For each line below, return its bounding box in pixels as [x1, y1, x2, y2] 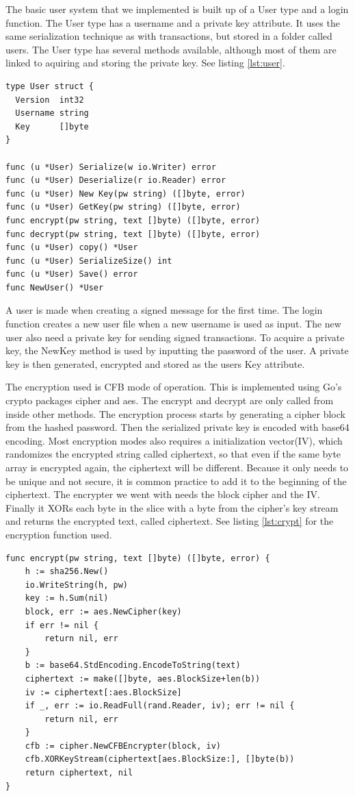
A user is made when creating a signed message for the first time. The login [5, 303, 323, 317]
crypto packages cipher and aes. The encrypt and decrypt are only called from [5, 393, 334, 408]
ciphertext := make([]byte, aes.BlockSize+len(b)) [25, 673, 261, 684]
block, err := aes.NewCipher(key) [25, 606, 182, 617]
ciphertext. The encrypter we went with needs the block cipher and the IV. [5, 487, 320, 501]
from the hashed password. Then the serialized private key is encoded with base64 [5, 420, 350, 434]
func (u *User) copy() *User [5, 242, 138, 253]
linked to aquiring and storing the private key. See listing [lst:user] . [5, 55, 285, 70]
